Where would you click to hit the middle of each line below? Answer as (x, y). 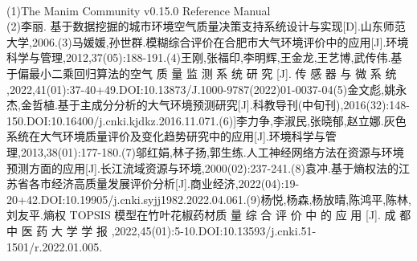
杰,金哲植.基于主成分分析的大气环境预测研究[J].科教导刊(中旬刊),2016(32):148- (208, 105)
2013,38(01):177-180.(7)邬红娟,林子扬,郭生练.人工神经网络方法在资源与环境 (212, 151)
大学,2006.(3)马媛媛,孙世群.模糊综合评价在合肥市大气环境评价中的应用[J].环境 (208, 41)
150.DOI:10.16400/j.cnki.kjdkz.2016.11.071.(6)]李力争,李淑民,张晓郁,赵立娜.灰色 (206, 120)
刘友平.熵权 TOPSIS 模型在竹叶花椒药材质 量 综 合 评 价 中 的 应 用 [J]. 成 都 (209, 215)
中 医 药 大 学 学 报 (57, 230)
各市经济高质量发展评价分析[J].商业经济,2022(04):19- (164, 184)
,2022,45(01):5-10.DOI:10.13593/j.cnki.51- (214, 230)
